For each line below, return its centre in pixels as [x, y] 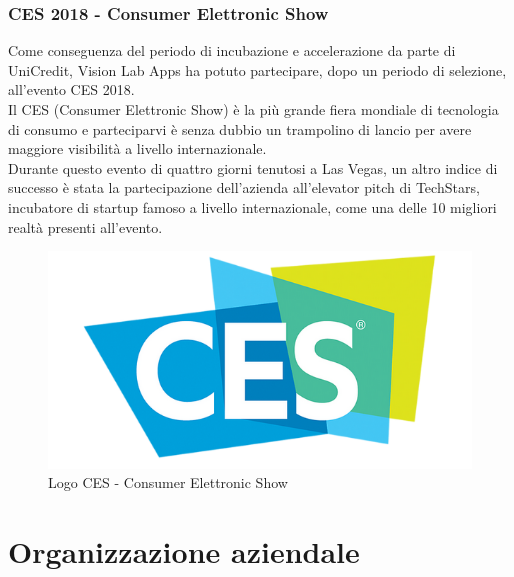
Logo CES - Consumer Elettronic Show [168, 482]
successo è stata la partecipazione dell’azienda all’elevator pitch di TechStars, [244, 187]
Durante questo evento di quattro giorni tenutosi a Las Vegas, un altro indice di [253, 167]
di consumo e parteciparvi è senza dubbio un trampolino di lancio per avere [240, 128]
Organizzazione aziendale [184, 551]
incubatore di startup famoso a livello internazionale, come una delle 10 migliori [252, 206]
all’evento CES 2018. [71, 89]
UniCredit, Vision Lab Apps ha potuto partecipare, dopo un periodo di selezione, [257, 69]
